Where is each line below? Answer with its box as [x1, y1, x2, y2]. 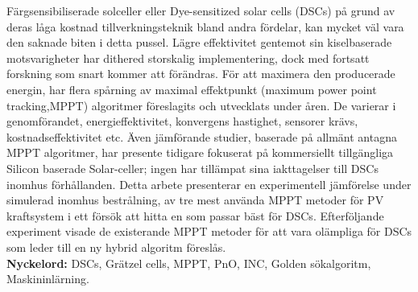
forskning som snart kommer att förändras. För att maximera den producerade [6, 65, 395, 82]
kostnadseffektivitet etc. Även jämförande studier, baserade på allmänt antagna [6, 128, 397, 145]
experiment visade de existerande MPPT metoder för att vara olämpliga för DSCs [6, 223, 412, 240]
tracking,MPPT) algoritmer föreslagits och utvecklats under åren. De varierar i [6, 97, 396, 113]
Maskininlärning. [6, 270, 89, 287]
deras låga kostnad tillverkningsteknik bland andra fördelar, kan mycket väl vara [6, 18, 404, 35]
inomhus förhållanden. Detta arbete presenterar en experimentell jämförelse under [6, 175, 412, 192]
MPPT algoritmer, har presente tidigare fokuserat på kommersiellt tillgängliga [6, 144, 394, 161]
